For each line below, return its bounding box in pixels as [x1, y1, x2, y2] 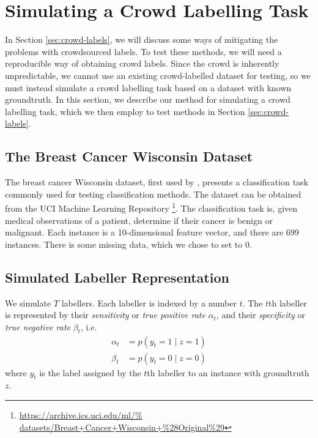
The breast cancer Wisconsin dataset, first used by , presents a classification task [5, 176, 309, 188]
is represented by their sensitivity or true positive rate [5, 308, 205, 321]
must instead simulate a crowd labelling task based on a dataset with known [5, 81, 292, 94]
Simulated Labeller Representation [5, 267, 229, 286]
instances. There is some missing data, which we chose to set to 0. [5, 237, 252, 250]
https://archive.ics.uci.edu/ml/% [19, 408, 142, 421]
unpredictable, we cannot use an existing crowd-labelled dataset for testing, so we [5, 69, 311, 81]
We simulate [5, 296, 51, 309]
